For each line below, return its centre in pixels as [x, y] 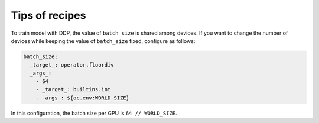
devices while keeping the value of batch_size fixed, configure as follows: [103, 41]
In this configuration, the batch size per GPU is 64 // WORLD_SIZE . [94, 113]
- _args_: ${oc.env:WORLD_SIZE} [83, 98]
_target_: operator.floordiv [72, 65]
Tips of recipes [48, 15]
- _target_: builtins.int [73, 89]
